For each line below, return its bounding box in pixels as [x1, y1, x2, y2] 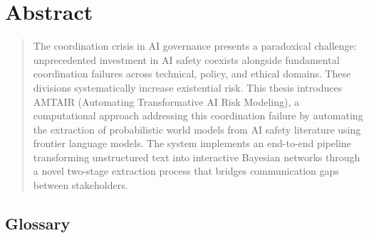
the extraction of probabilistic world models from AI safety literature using [33, 121, 361, 136]
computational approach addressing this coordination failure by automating [33, 108, 363, 123]
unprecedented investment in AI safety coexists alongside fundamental [33, 52, 340, 67]
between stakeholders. [33, 178, 128, 193]
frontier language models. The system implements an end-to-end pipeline [33, 136, 351, 151]
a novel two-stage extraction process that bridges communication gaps [33, 163, 339, 178]
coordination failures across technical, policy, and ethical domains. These [33, 66, 351, 81]
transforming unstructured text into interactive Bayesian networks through [33, 149, 360, 164]
